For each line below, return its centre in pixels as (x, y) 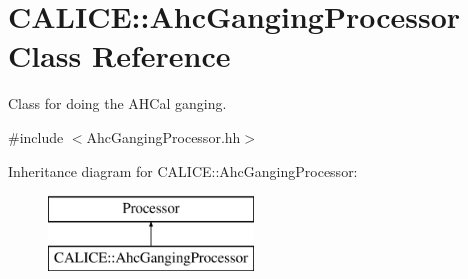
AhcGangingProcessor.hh (163, 136)
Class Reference (119, 55)
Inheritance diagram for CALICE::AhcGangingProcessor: (183, 170)
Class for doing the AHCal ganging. (117, 103)
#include (36, 136)
